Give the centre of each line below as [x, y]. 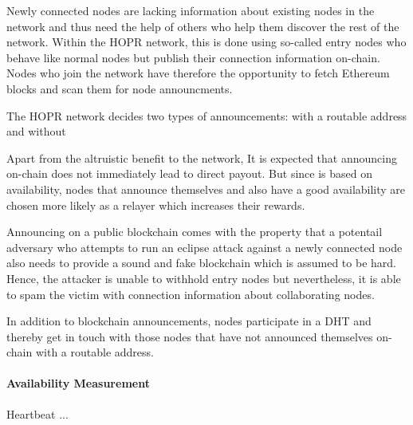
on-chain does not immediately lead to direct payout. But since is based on [190, 173]
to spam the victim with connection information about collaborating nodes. [191, 294]
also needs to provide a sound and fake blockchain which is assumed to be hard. [201, 263]
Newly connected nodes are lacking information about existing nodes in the [191, 10]
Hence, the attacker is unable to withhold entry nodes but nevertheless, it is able [204, 278]
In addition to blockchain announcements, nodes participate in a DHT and [189, 321]
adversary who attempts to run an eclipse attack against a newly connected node [205, 247]
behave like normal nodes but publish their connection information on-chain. [193, 57]
